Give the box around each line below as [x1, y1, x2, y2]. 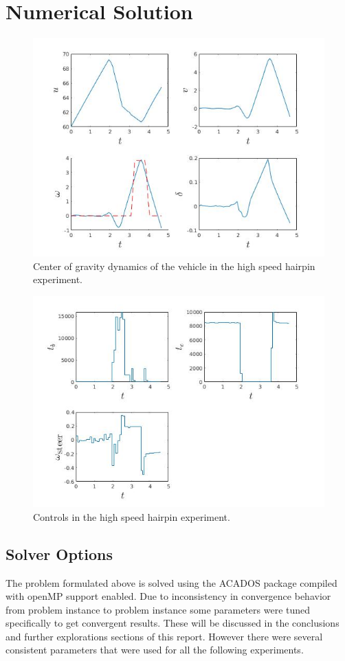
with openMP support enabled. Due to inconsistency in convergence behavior [5, 589, 331, 603]
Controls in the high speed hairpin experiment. [33, 509, 230, 524]
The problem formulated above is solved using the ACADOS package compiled [5, 575, 337, 590]
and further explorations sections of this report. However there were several [5, 629, 323, 643]
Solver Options [5, 543, 113, 564]
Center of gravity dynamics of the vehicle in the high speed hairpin [33, 258, 315, 273]
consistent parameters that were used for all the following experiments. [5, 642, 304, 657]
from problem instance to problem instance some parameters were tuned [5, 602, 311, 616]
